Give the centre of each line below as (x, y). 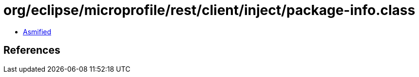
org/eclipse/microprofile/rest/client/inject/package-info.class (209, 10)
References (32, 50)
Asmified (37, 31)
